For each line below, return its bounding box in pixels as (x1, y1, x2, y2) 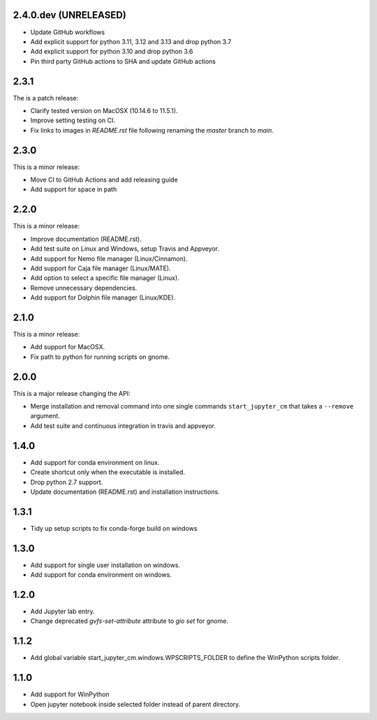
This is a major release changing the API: (13, 389, 131, 397)
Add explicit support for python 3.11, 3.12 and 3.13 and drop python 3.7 (30, 37, 232, 45)
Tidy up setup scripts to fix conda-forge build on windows (30, 524, 198, 532)
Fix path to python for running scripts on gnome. (30, 353, 170, 361)
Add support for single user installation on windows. (30, 561, 181, 569)
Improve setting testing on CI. (30, 116, 115, 125)
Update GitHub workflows (30, 28, 105, 36)
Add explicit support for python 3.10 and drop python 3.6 (30, 47, 193, 56)
